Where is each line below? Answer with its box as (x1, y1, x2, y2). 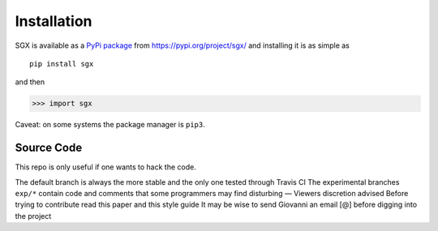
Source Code (15, 141, 83, 155)
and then (15, 77, 45, 87)
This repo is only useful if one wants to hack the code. (15, 162, 196, 172)
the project (15, 211, 52, 220)
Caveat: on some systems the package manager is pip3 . (15, 120, 206, 130)
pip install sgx (29, 59, 94, 68)
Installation (15, 12, 92, 30)
